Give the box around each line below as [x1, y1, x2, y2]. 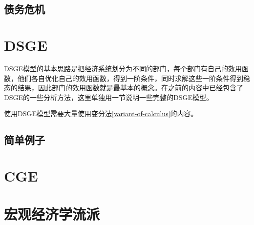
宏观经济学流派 [4, 204, 100, 224]
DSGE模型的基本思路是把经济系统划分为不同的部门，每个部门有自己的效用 [4, 63, 242, 73]
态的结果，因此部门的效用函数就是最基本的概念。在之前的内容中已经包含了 [4, 82, 243, 93]
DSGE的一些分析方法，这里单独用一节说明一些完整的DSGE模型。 [4, 92, 213, 102]
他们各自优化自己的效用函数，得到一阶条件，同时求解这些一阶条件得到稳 [17, 73, 250, 83]
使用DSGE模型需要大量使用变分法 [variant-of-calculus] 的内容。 [4, 108, 198, 119]
